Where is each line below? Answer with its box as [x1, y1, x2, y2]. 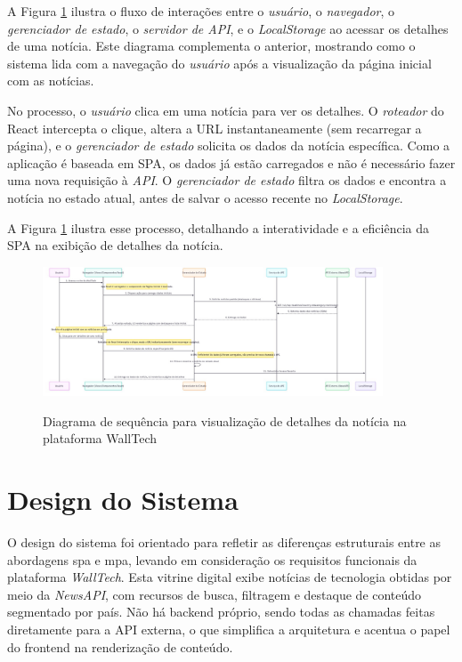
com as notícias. [7, 71, 94, 90]
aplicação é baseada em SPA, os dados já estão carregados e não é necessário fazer [7, 153, 456, 172]
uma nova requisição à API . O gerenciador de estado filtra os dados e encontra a [7, 171, 447, 190]
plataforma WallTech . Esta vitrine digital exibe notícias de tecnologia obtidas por [7, 568, 452, 586]
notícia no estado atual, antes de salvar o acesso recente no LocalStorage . [7, 188, 403, 206]
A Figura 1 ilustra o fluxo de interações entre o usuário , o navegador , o [7, 2, 395, 20]
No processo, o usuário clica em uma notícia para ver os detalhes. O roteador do [7, 101, 444, 119]
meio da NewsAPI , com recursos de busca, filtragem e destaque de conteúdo [7, 585, 422, 603]
